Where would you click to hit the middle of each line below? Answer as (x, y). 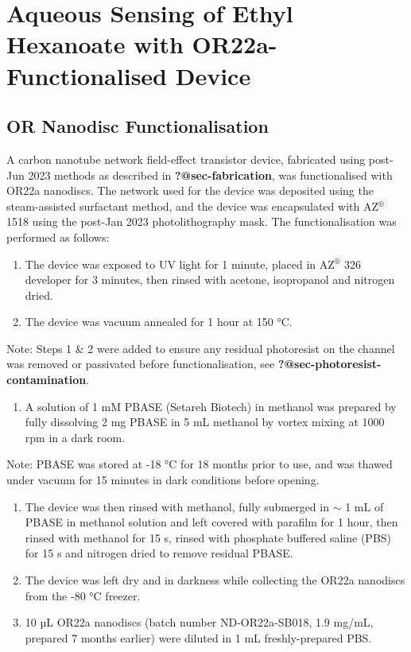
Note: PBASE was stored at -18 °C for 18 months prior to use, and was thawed (200, 464)
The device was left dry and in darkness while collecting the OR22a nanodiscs (215, 580)
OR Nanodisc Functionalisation (138, 126)
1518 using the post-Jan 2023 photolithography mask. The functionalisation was (202, 221)
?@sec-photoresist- (330, 364)
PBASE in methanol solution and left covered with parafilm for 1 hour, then (211, 522)
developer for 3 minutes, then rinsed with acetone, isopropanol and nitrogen (210, 279)
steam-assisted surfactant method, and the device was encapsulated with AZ (192, 206)
